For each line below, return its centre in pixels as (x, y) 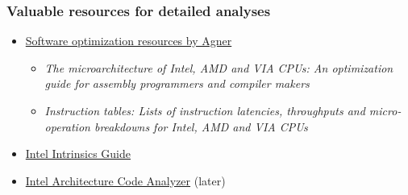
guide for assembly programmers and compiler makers (177, 83)
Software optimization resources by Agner (129, 41)
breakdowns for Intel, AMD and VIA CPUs (201, 126)
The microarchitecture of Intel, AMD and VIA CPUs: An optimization (219, 67)
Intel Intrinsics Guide (78, 154)
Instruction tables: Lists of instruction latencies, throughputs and (205, 110)
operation (67, 126)
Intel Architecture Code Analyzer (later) (125, 180)
